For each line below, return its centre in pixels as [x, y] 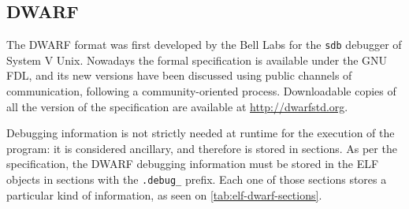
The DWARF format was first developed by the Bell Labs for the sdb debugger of [204, 45]
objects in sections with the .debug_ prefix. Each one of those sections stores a [197, 179]
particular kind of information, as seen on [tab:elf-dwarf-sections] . [164, 194]
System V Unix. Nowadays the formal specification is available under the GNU [197, 60]
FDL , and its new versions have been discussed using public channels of [179, 75]
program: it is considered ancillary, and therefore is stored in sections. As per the [202, 148]
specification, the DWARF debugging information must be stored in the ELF [193, 164]
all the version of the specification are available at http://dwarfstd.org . [177, 106]
